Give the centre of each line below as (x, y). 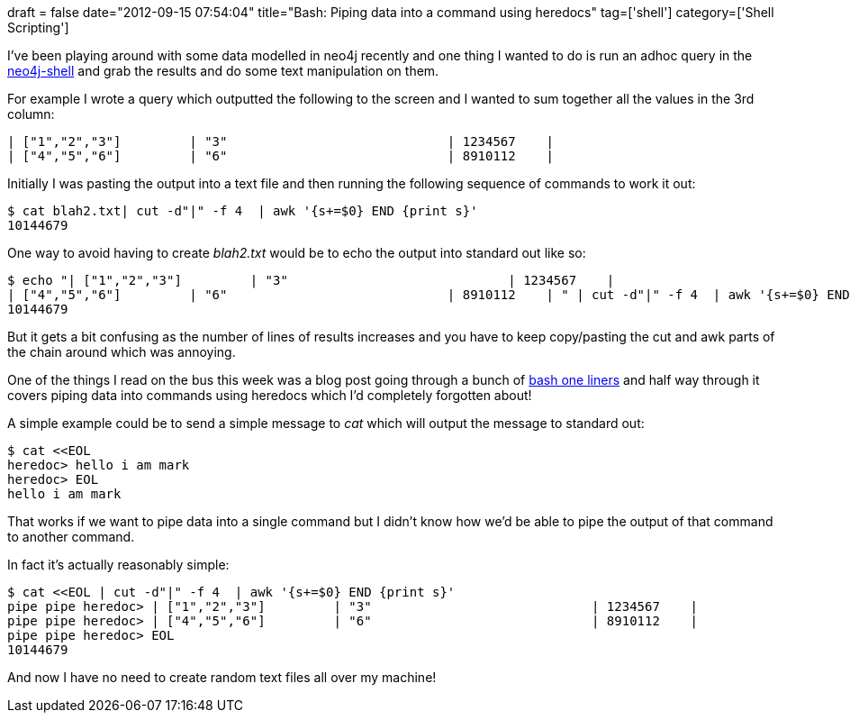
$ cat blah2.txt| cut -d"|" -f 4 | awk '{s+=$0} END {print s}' (243, 211)
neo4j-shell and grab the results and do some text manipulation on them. (223, 71)
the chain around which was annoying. (122, 352)
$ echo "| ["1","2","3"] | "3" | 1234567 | (311, 280)
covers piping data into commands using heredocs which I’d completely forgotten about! (270, 395)
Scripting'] (38, 27)
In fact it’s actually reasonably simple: (118, 565)
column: (31, 114)
